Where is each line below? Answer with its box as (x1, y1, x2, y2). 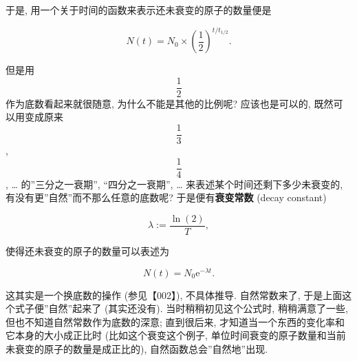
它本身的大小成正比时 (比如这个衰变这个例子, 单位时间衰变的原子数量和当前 (6, 328, 346, 342)
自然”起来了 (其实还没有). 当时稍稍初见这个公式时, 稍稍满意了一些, (48, 301, 348, 316)
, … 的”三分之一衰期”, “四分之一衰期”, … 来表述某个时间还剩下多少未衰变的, (6, 176, 343, 191)
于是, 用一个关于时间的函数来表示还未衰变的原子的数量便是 (6, 3, 272, 17)
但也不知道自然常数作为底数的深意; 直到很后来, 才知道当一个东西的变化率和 (6, 314, 345, 329)
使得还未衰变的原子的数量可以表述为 (6, 243, 169, 258)
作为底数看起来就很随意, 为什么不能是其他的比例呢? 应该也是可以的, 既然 (6, 96, 334, 110)
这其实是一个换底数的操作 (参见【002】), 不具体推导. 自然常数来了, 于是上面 (6, 287, 343, 302)
